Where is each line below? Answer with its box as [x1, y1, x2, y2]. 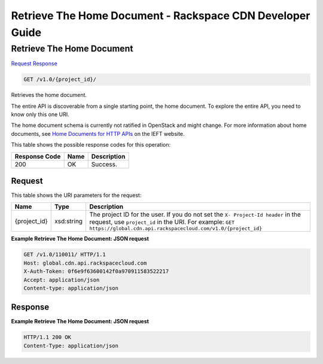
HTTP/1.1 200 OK [23, 334, 72, 341]
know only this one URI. [11, 111, 69, 118]
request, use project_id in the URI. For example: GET [89, 218, 235, 226]
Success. [91, 160, 118, 168]
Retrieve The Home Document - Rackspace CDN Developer [11, 9, 310, 22]
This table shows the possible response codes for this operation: [11, 141, 171, 148]
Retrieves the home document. [11, 92, 87, 99]
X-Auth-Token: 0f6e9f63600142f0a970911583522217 [23, 268, 169, 275]
